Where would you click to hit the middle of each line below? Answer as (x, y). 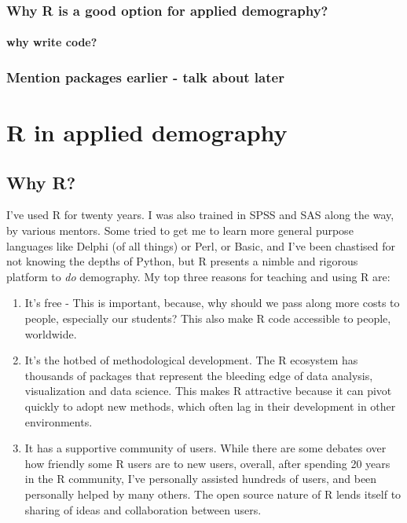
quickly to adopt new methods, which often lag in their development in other (210, 406)
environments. (59, 421)
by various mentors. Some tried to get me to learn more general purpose (180, 230)
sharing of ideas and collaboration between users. (143, 509)
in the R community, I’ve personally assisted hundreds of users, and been (201, 479)
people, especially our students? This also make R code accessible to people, (208, 318)
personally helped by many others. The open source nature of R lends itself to (213, 494)
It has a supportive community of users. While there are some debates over (205, 448)
